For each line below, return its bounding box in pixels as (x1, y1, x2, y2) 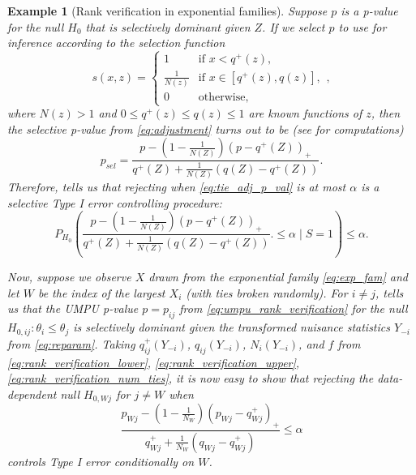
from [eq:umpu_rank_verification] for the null (179, 300, 408, 317)
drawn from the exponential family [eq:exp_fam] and (148, 268, 408, 285)
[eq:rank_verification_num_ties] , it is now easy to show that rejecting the (7, 370, 374, 387)
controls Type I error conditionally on (7, 452, 195, 469)
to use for (338, 18, 387, 35)
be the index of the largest (37, 284, 165, 301)
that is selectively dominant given (85, 18, 251, 35)
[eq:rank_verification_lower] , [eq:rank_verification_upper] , (7, 353, 300, 370)
